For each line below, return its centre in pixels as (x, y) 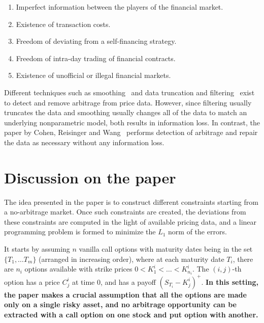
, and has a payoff (128, 281)
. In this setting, (230, 281)
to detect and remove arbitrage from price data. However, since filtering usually (128, 102)
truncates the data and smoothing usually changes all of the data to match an (126, 112)
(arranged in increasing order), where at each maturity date (131, 259)
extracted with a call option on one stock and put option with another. (131, 314)
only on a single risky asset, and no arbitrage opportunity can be (120, 304)
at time (83, 281)
